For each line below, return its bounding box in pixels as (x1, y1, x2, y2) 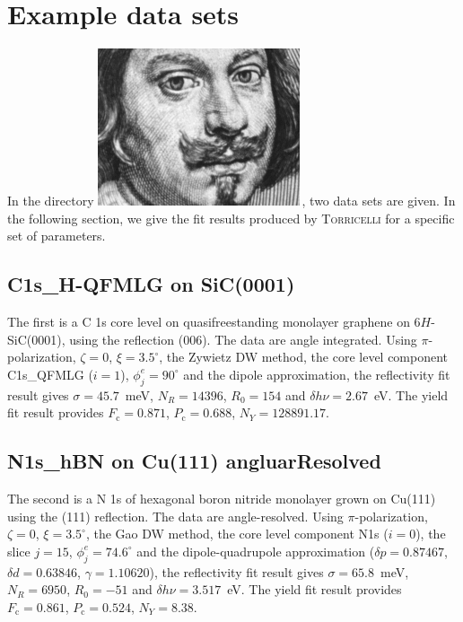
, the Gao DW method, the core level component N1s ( (85, 524, 389, 543)
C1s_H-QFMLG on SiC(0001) (7, 270, 295, 298)
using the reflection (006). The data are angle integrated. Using (69, 329, 417, 348)
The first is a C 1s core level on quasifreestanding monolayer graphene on (7, 312, 410, 331)
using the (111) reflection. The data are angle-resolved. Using (7, 506, 344, 525)
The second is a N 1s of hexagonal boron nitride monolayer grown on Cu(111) (7, 489, 436, 508)
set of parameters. (7, 226, 106, 245)
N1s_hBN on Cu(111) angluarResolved (7, 447, 381, 475)
